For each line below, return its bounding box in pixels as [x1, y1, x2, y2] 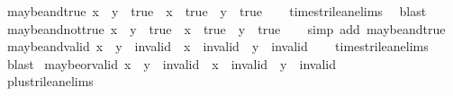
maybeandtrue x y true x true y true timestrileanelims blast [6, 2, 427, 20]
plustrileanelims [6, 72, 94, 91]
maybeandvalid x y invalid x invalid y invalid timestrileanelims [6, 37, 429, 56]
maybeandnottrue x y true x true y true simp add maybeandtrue [6, 19, 446, 38]
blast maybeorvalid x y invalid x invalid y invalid [6, 54, 336, 73]
